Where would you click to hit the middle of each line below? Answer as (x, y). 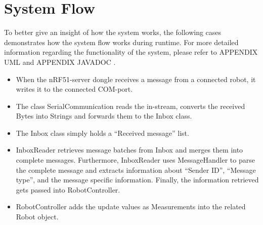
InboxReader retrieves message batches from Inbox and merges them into (129, 150)
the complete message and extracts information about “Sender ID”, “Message (136, 170)
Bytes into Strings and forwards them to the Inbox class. (104, 116)
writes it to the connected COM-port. (74, 89)
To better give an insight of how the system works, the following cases (113, 32)
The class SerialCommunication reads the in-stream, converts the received (130, 106)
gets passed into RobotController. (68, 189)
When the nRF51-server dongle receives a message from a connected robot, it (136, 79)
